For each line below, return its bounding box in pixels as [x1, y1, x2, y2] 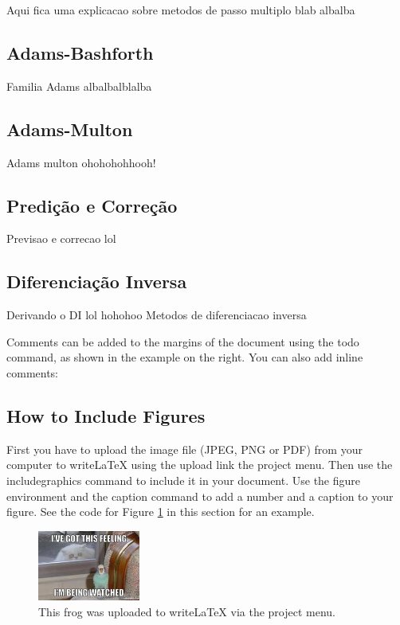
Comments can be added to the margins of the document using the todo [6, 333, 359, 350]
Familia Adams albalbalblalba [6, 77, 152, 94]
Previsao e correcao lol [6, 230, 116, 247]
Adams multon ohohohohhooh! [6, 154, 156, 170]
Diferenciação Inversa [6, 269, 187, 294]
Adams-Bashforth [6, 40, 154, 64]
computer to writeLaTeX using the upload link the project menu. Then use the [6, 456, 393, 473]
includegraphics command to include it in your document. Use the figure [6, 471, 361, 488]
